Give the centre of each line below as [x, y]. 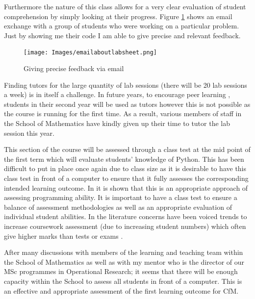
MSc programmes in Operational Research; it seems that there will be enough [121, 271]
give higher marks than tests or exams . [64, 236]
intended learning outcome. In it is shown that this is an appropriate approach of [126, 187]
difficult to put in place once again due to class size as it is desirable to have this [125, 168]
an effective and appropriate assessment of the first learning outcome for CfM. [121, 290]
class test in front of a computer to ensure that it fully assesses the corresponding [126, 178]
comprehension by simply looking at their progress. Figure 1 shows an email [118, 16]
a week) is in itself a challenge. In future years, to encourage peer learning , [117, 94]
